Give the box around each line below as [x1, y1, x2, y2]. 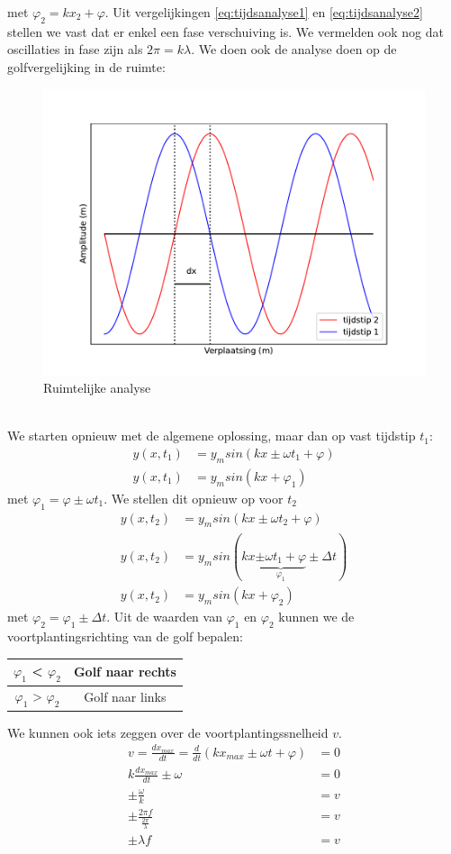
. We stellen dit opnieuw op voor [104, 488, 284, 507]
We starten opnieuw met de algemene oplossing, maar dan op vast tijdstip [7, 426, 416, 445]
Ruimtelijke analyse [43, 378, 151, 397]
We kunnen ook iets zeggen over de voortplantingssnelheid [7, 722, 329, 741]
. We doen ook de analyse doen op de [191, 40, 397, 59]
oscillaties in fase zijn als [7, 40, 143, 59]
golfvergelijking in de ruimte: [7, 57, 166, 76]
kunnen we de [278, 607, 355, 626]
